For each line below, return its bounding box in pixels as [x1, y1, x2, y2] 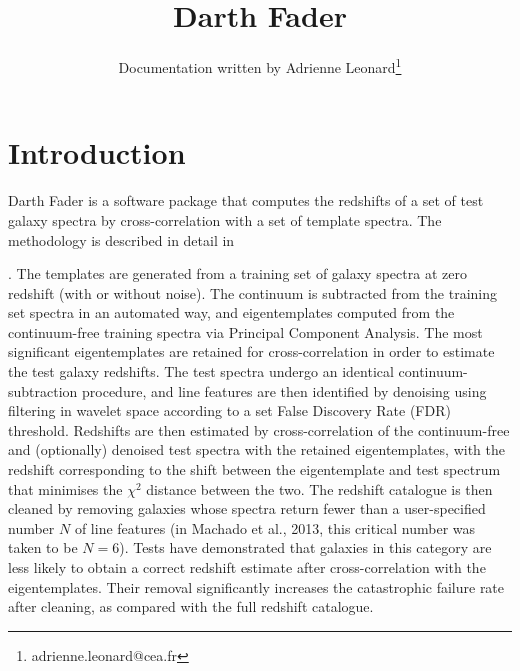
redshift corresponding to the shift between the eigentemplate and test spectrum [8, 459, 501, 480]
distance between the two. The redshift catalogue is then [146, 478, 493, 499]
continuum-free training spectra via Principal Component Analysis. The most [8, 321, 483, 342]
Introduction [8, 132, 186, 173]
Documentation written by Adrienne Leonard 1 [118, 54, 402, 77]
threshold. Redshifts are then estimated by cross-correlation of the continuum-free [8, 419, 510, 440]
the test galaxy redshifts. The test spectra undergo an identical [8, 361, 394, 382]
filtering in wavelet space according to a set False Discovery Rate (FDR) [8, 400, 451, 421]
